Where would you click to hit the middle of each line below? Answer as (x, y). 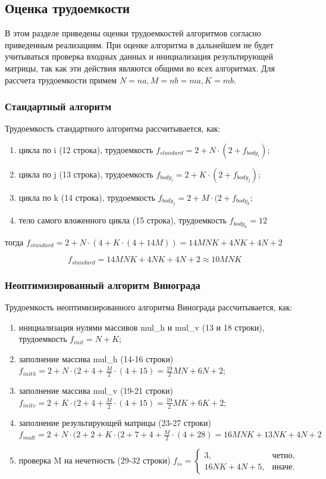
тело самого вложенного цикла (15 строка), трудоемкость (123, 220)
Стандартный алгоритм (58, 106)
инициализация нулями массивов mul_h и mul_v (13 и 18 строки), (142, 327)
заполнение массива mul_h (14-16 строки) (96, 358)
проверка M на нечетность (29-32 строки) (95, 460)
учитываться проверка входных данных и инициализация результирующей (139, 56)
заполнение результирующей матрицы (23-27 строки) (115, 422)
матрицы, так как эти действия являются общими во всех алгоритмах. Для (140, 68)
